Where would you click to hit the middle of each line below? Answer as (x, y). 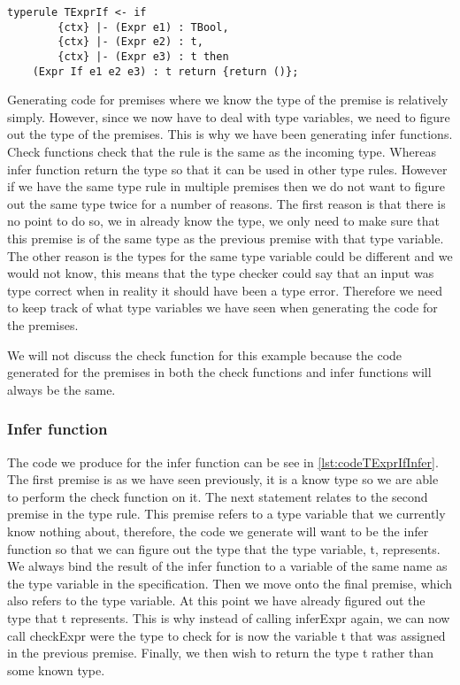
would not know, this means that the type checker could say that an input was (221, 273)
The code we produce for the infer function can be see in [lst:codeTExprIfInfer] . (223, 462)
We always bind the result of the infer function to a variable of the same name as (227, 566)
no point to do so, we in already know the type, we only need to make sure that (224, 221)
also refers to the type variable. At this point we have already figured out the (216, 600)
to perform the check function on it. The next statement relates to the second (218, 496)
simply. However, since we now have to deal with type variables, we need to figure (229, 116)
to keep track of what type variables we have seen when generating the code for (222, 308)
